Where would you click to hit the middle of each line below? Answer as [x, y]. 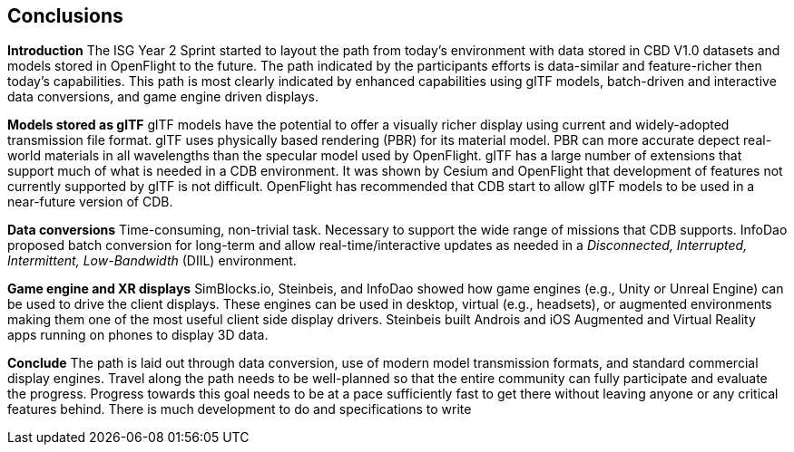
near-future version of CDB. [90, 202]
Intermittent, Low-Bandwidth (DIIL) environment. [152, 261]
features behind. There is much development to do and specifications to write [240, 409]
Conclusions [65, 16]
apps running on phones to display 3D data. [138, 335]
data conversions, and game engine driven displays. [163, 97]
